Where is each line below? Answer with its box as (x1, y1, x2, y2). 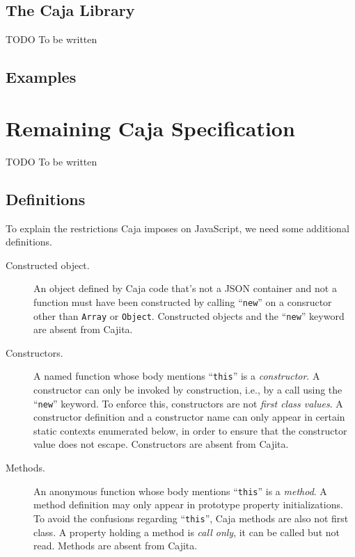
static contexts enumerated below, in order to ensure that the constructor (33, 423, 347, 437)
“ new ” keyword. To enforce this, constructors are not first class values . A (33, 396, 343, 410)
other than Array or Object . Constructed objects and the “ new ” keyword (33, 308, 345, 323)
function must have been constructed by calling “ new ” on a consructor (33, 294, 332, 309)
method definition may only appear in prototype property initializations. (33, 497, 343, 512)
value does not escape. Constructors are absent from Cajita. (33, 437, 289, 451)
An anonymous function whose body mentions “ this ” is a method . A (33, 483, 327, 498)
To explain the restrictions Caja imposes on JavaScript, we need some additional (6, 220, 349, 235)
